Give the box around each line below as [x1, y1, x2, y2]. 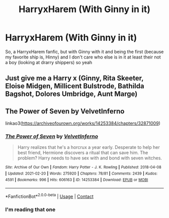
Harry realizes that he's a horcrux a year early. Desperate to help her [17, 144, 160, 150]
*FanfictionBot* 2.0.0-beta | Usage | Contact [5, 193, 94, 200]
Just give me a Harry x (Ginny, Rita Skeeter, [5, 74, 144, 83]
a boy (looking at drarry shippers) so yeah [5, 59, 93, 65]
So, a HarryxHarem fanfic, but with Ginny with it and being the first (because [5, 48, 164, 54]
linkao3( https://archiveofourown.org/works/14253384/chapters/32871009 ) [5, 120, 161, 127]
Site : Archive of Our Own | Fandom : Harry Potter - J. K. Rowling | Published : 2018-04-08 [5, 165, 162, 170]
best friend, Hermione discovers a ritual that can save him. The [17, 150, 148, 156]
